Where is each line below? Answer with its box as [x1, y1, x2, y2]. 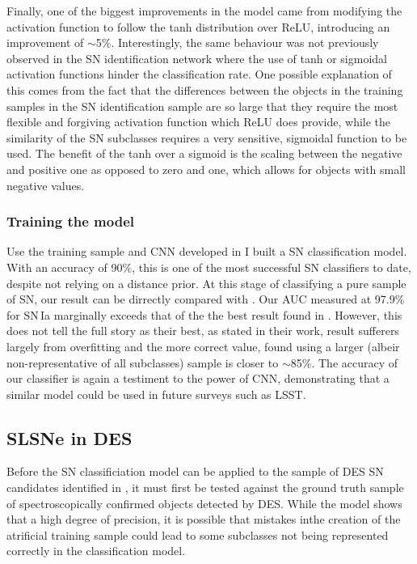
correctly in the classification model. [6, 542, 186, 559]
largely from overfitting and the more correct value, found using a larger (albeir [6, 337, 400, 354]
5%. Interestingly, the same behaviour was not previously [95, 34, 379, 51]
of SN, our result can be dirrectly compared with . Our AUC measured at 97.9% [6, 290, 405, 307]
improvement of [6, 34, 84, 51]
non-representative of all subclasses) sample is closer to [6, 354, 279, 371]
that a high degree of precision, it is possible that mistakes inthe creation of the [6, 511, 401, 528]
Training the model [6, 211, 134, 231]
